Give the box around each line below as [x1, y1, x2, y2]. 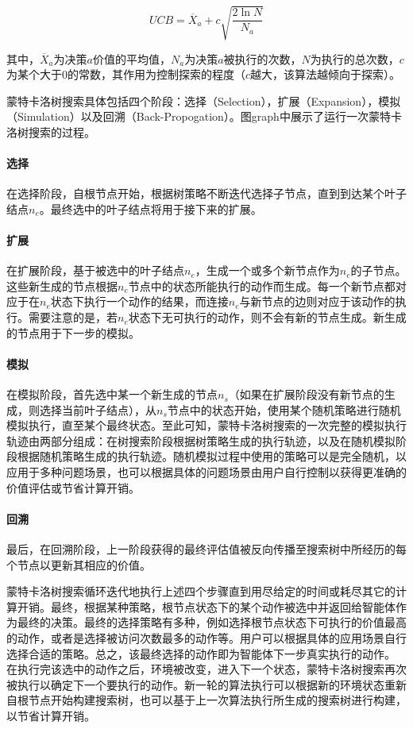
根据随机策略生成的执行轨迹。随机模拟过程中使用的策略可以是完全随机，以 [17, 448, 407, 465]
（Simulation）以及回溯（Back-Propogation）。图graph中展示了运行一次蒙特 [6, 108, 391, 125]
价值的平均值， [92, 50, 171, 67]
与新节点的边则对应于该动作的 [239, 293, 396, 310]
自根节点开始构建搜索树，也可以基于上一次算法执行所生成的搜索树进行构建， [6, 692, 407, 708]
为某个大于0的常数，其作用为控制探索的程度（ [6, 66, 245, 83]
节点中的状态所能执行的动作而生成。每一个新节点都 [128, 277, 396, 294]
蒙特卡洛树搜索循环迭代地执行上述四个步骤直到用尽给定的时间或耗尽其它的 [6, 583, 396, 600]
